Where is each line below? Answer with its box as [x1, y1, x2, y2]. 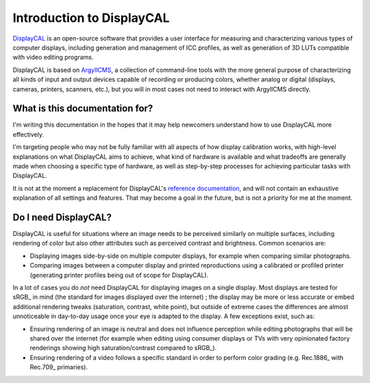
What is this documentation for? [12, 103, 153, 114]
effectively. [12, 130, 45, 138]
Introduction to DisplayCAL [12, 10, 170, 25]
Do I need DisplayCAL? [12, 211, 112, 223]
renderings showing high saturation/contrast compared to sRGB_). [29, 344, 217, 352]
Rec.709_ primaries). [29, 363, 88, 371]
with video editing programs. [12, 53, 94, 62]
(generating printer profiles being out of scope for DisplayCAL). [29, 271, 209, 279]
